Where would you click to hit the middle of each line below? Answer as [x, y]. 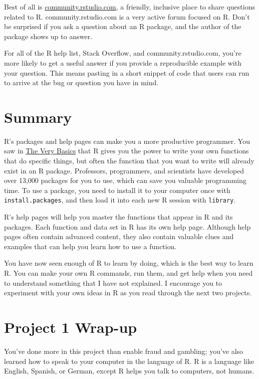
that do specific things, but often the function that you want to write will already [129, 161]
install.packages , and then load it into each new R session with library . [120, 200]
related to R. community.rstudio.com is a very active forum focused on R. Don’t [127, 16]
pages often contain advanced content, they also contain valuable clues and [119, 236]
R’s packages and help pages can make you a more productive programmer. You [127, 141]
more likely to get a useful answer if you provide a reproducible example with [123, 62]
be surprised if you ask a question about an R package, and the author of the [123, 26]
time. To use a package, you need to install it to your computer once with [117, 190]
